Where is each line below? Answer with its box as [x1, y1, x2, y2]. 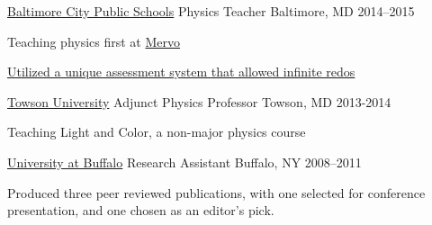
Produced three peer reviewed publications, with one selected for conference [7, 183, 426, 202]
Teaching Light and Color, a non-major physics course [7, 122, 306, 141]
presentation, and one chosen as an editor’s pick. [7, 201, 274, 220]
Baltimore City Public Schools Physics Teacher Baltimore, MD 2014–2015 [7, 2, 415, 20]
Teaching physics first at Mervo [7, 31, 181, 50]
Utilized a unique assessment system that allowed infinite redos [7, 62, 355, 81]
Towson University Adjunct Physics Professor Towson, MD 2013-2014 [7, 92, 391, 111]
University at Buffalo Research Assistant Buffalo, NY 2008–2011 [7, 152, 362, 171]
